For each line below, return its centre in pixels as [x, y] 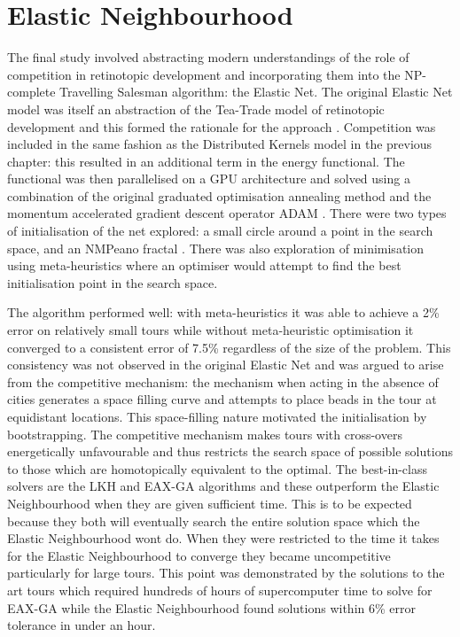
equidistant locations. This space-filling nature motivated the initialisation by [217, 416]
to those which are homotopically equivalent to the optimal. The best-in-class [217, 468]
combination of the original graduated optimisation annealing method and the [219, 195]
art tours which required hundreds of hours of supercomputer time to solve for [220, 590]
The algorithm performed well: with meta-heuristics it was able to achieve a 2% [223, 312]
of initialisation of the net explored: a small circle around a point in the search [220, 231]
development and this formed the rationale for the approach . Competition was [222, 126]
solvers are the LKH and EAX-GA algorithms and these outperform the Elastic [223, 486]
